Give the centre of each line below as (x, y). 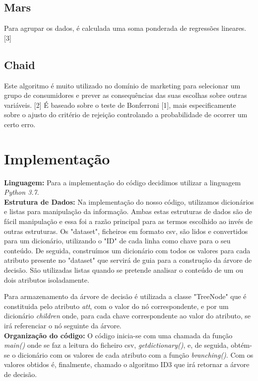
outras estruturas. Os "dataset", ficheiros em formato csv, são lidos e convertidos (126, 231)
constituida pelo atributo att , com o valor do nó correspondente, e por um (116, 306)
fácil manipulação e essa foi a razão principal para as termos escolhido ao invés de (129, 221)
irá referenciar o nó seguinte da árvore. (63, 325)
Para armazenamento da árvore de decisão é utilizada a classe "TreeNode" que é (125, 296)
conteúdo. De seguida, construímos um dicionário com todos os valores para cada (127, 250)
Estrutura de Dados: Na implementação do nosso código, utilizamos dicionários (129, 201)
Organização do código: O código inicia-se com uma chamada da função (118, 335)
